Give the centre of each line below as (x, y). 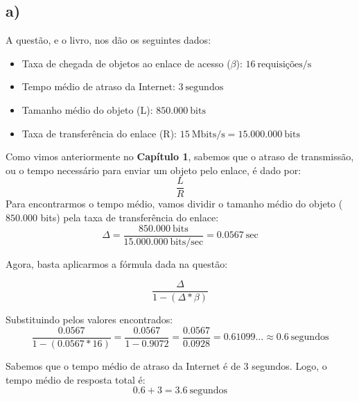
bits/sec (187, 242)
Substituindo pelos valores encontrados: (89, 319)
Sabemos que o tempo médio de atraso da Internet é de (123, 365)
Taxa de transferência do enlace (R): (99, 133)
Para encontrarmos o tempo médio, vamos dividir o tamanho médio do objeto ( (174, 204)
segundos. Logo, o (289, 365)
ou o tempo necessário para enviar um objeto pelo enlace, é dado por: (154, 170)
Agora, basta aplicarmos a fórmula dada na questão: (117, 263)
